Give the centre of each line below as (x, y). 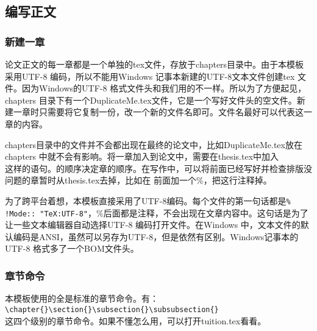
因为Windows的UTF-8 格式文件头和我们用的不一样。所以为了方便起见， (164, 88)
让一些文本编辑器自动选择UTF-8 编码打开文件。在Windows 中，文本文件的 (153, 225)
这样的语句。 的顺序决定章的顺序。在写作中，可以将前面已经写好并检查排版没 (158, 168)
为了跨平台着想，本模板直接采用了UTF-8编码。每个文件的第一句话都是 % (148, 200)
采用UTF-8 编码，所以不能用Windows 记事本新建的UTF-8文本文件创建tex (150, 76)
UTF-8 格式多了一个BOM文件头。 (72, 248)
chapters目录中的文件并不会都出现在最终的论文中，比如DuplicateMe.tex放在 (154, 144)
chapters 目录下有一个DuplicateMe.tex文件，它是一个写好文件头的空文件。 (151, 100)
